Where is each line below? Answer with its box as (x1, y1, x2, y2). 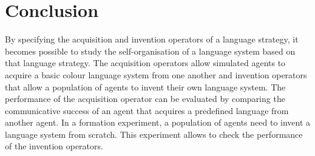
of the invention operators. (5, 140, 103, 152)
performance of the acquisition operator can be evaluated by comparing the (5, 92, 285, 105)
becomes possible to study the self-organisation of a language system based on (5, 44, 296, 57)
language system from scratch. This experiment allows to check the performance (5, 127, 303, 140)
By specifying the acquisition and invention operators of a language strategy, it (5, 33, 299, 46)
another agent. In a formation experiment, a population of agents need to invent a (5, 116, 311, 129)
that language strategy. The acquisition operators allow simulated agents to (5, 56, 286, 69)
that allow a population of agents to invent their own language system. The (5, 80, 286, 93)
